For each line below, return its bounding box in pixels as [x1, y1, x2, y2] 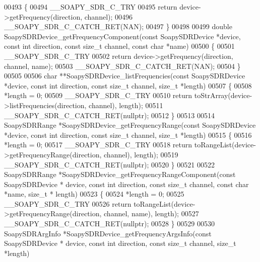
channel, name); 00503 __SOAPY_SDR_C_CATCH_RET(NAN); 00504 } [4, 60, 241, 71]
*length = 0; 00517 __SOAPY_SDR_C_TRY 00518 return [4, 139, 192, 150]
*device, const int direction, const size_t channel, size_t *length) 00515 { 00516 [4, 129, 252, 140]
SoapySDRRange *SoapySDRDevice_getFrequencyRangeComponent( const [4, 169, 236, 180]
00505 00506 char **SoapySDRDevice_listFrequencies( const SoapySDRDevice [4, 70, 245, 81]
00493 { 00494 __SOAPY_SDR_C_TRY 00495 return [4, 2, 177, 12]
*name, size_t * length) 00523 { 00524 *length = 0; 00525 [4, 189, 184, 199]
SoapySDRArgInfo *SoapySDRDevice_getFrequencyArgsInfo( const [4, 228, 212, 238]
